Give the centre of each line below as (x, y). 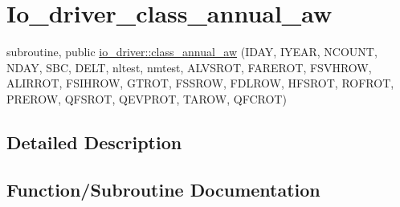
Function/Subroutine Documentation (163, 189)
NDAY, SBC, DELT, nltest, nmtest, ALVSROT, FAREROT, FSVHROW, (189, 67)
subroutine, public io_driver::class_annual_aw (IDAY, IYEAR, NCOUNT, (192, 52)
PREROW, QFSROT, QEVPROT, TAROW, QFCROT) (147, 98)
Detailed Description (94, 142)
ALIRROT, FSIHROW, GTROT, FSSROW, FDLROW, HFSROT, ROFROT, (200, 83)
